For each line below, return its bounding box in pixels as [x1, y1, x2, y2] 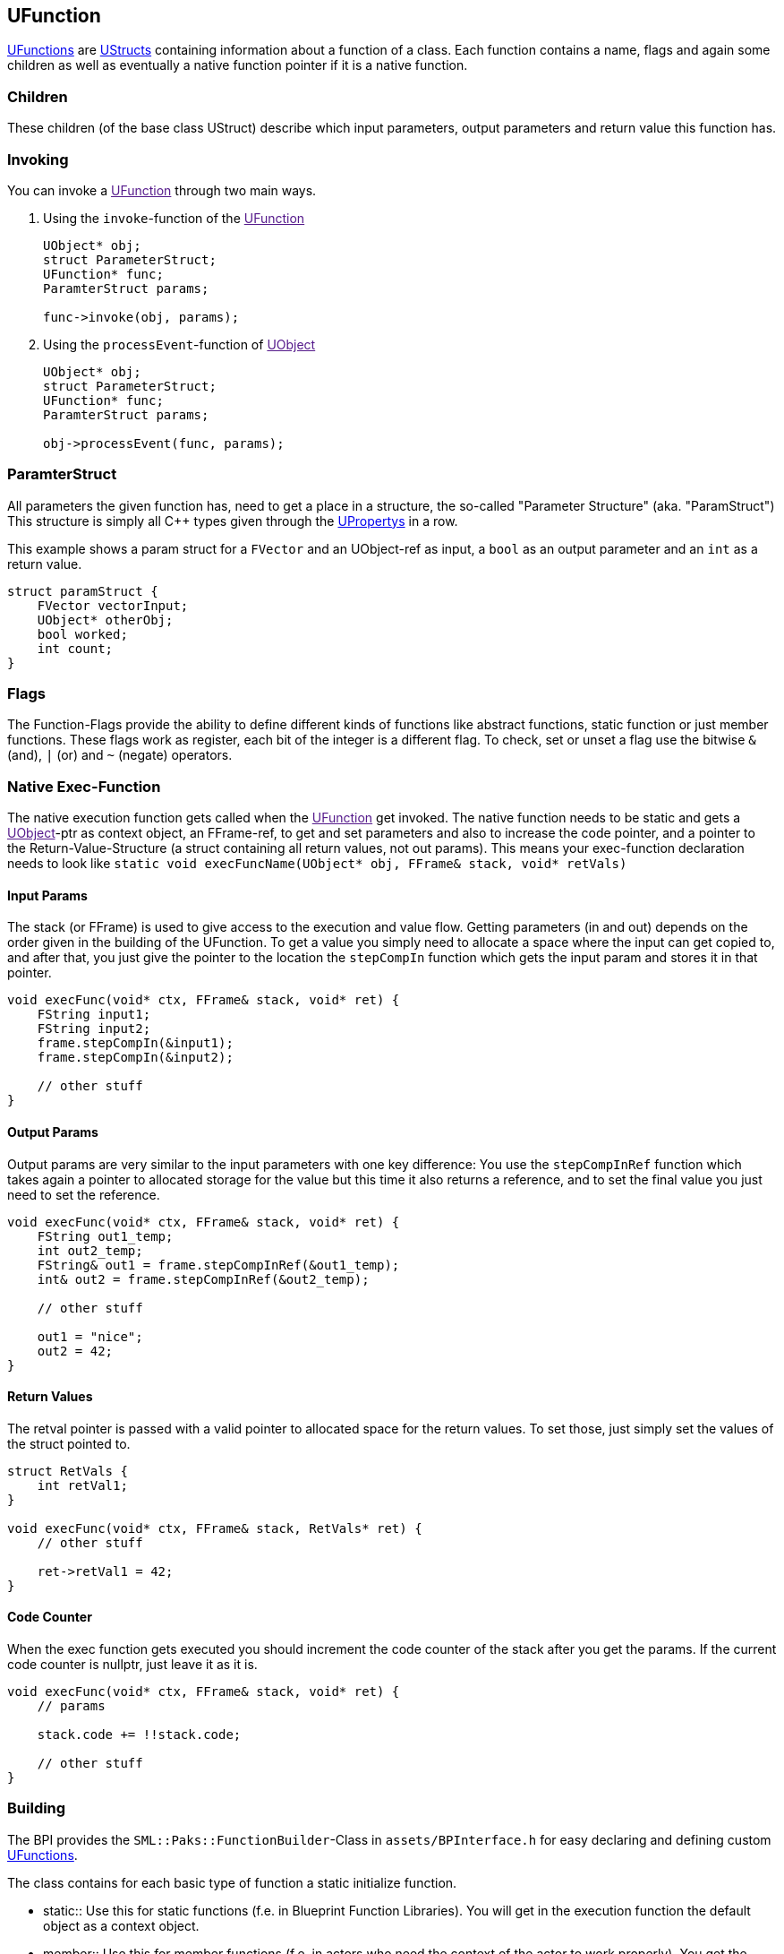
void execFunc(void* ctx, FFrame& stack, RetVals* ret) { [7, 1520, 422, 1536]
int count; [37, 641, 114, 656]
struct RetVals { [7, 1463, 128, 1478]
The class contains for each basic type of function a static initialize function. [7, 1874, 457, 1890]
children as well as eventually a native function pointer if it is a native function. [7, 57, 468, 73]
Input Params [7, 887, 88, 903]
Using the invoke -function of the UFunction [43, 210, 305, 226]
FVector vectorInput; [37, 598, 189, 613]
